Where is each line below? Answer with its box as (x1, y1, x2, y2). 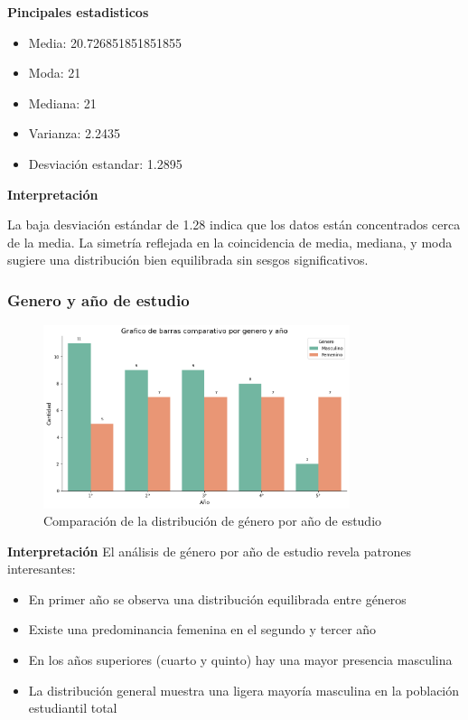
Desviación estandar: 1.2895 (28, 154, 183, 173)
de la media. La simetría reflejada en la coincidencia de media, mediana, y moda (7, 232, 453, 251)
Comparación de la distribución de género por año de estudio (43, 511, 382, 530)
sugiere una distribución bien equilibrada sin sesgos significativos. (7, 250, 369, 269)
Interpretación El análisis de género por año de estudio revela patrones (7, 541, 411, 560)
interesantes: (7, 559, 76, 578)
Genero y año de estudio (7, 288, 190, 311)
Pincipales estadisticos (7, 3, 149, 21)
